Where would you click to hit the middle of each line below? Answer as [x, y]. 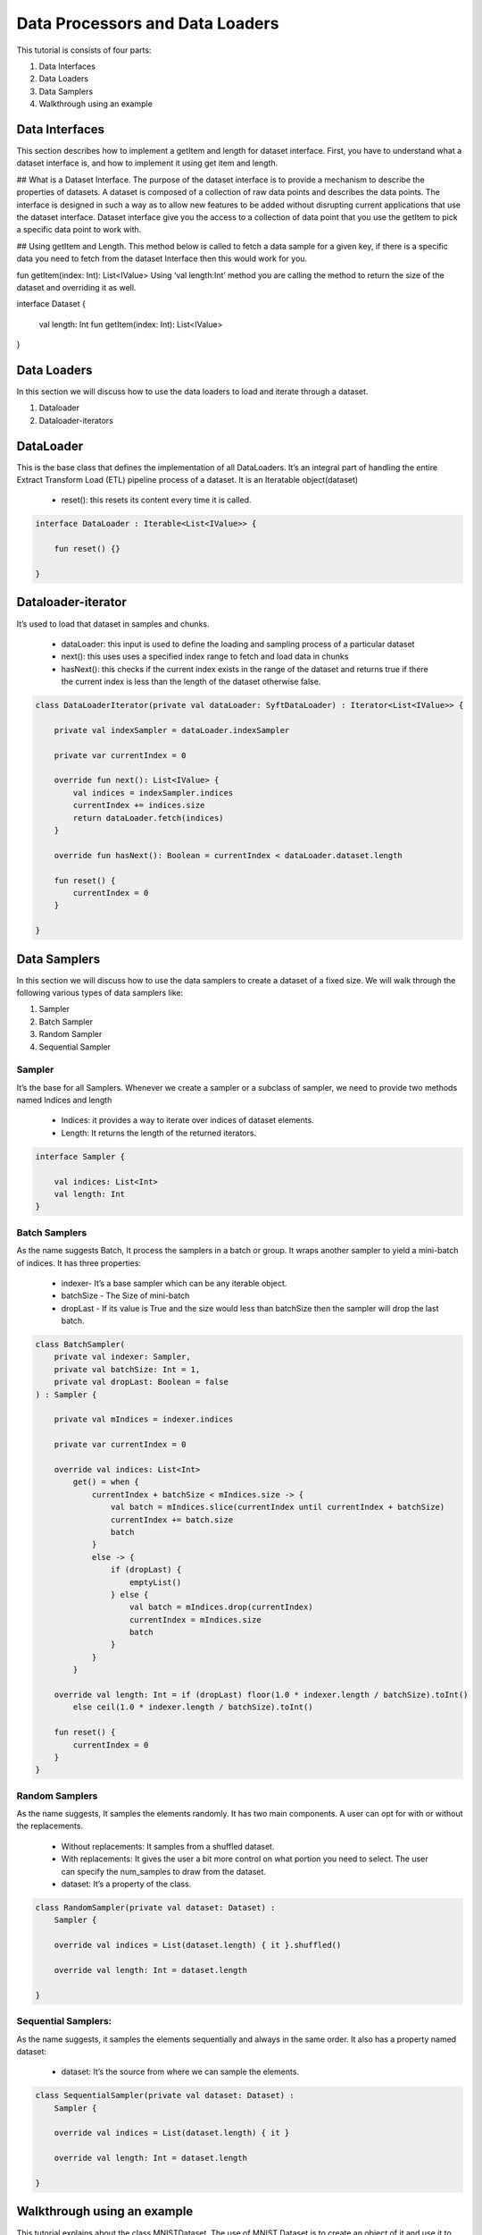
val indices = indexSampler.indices [153, 793]
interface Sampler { [80, 1156]
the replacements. [50, 1826]
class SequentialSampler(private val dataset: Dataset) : [165, 2096]
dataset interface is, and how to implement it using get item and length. [147, 163]
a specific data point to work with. [79, 230]
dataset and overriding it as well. [76, 287]
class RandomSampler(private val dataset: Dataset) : [155, 1908]
